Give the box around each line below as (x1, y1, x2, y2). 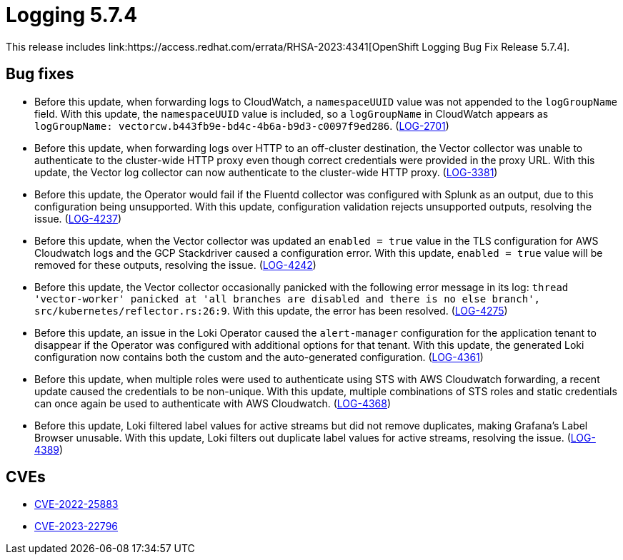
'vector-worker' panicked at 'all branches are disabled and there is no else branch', (34, 292, 541, 305)
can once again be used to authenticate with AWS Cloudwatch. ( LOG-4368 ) (34, 397, 392, 409)
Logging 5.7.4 (6, 3, 138, 27)
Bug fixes (6, 65, 74, 83)
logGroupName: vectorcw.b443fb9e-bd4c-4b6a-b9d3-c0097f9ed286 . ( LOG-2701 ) (34, 119, 449, 132)
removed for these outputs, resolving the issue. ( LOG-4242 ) (34, 258, 317, 271)
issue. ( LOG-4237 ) (34, 212, 122, 225)
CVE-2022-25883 (34, 498, 119, 511)
